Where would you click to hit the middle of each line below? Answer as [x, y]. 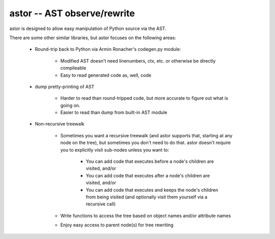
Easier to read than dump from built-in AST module [114, 112]
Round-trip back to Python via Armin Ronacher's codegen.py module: [108, 49]
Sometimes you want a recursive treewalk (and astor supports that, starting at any [146, 135]
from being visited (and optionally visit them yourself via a [147, 197]
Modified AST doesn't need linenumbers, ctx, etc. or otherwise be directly [138, 61]
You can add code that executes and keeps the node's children [152, 190]
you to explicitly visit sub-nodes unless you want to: [115, 150]
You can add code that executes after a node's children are [148, 175]
